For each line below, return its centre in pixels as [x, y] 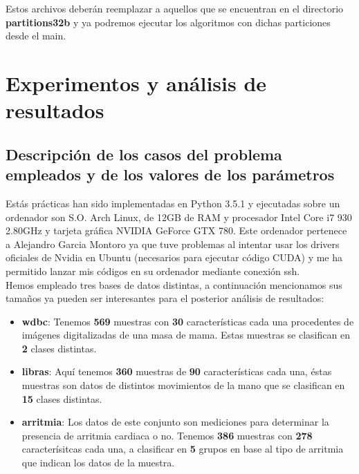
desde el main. [36, 36]
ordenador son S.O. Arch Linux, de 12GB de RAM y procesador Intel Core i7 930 [179, 217]
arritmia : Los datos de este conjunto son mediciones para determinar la [175, 422]
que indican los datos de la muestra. [98, 463]
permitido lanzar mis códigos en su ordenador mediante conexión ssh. [153, 271]
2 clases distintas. [59, 348]
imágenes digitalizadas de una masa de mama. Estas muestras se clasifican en [186, 335]
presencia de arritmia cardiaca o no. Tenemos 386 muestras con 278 [167, 435]
